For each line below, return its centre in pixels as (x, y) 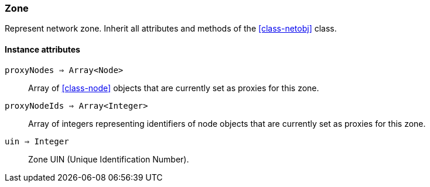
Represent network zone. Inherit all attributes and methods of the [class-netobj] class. (171, 29)
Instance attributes (42, 49)
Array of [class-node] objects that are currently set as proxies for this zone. (174, 88)
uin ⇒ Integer (37, 141)
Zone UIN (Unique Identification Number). (109, 159)
